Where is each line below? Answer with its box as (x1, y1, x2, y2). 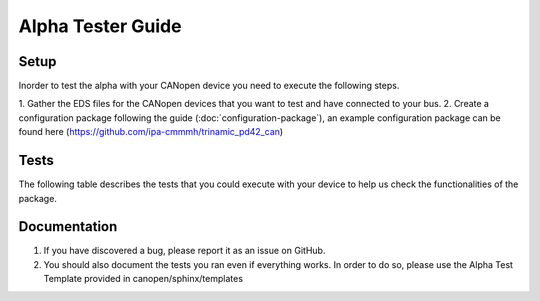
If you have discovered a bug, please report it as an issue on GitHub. (43, 245, 326, 257)
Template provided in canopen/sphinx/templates (43, 273, 244, 285)
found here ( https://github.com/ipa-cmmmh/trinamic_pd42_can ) (18, 126, 284, 138)
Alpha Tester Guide (18, 15, 182, 37)
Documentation (18, 218, 118, 235)
